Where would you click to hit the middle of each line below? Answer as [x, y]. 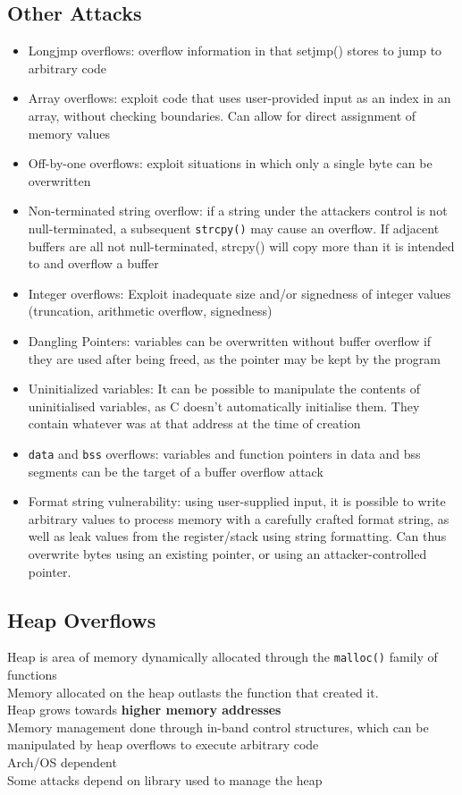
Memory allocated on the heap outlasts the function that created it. [193, 692]
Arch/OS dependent [62, 762]
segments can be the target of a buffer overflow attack [176, 471]
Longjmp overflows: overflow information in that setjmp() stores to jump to [235, 51]
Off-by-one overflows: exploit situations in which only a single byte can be [230, 163]
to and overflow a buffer [93, 263]
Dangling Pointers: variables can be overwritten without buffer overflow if [230, 340]
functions [32, 675]
